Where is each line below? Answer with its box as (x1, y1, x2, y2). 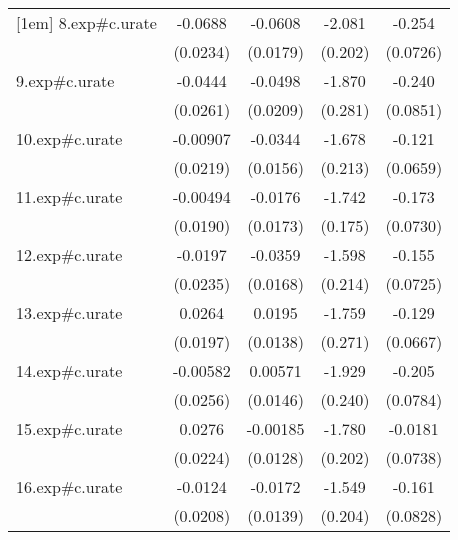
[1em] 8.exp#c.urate (16, 11, 157, 34)
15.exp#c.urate (16, 417, 123, 440)
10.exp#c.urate (16, 127, 123, 150)
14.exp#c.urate (16, 359, 123, 382)
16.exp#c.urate (16, 475, 123, 498)
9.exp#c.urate (16, 69, 115, 92)
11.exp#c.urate (16, 185, 123, 208)
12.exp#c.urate (16, 243, 123, 266)
